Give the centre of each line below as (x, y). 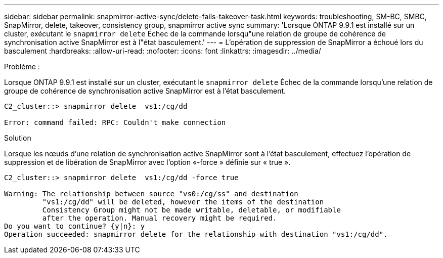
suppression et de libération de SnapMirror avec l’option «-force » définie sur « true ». (147, 162)
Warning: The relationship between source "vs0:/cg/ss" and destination (151, 194)
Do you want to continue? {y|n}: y (75, 226)
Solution (18, 138)
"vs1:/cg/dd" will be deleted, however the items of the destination (183, 202)
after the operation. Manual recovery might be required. (160, 218)
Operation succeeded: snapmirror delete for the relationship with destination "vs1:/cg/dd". (196, 234)
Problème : (22, 67)
